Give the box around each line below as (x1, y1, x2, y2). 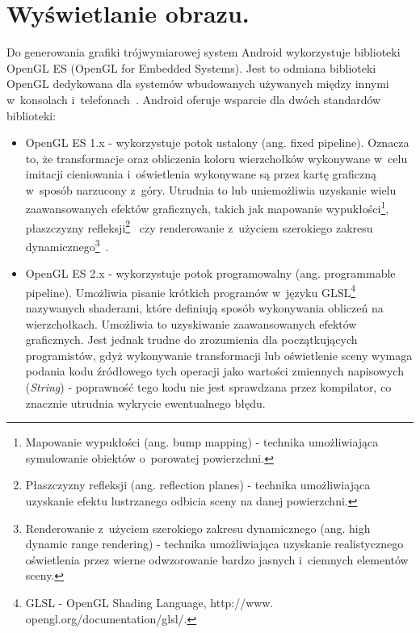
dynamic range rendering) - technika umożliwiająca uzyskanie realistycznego (25, 535, 404, 552)
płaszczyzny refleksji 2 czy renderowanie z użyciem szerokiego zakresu (25, 216, 373, 236)
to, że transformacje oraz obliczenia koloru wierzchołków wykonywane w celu (25, 149, 408, 166)
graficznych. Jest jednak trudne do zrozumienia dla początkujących (25, 331, 358, 348)
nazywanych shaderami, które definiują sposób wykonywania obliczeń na (25, 300, 384, 316)
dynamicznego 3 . (25, 235, 109, 254)
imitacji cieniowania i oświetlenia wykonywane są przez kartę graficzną (25, 166, 377, 182)
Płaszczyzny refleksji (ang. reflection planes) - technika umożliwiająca (25, 476, 371, 493)
